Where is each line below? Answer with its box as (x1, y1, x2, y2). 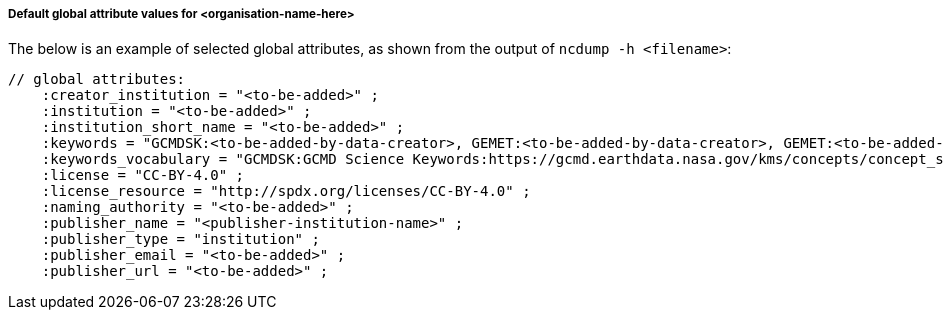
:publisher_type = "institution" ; (41, 231, 320, 248)
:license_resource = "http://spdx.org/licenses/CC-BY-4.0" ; (41, 183, 531, 200)
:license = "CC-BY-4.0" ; (41, 167, 245, 184)
